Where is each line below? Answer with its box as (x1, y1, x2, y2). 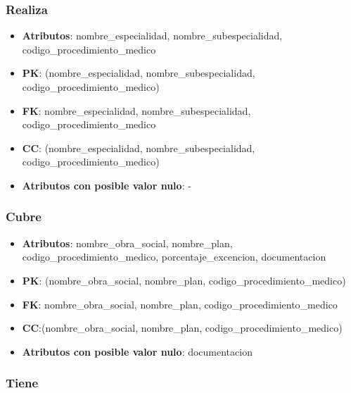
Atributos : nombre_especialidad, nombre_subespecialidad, (22, 28, 283, 43)
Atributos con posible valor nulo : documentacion (22, 344, 253, 358)
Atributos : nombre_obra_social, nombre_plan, (22, 235, 233, 250)
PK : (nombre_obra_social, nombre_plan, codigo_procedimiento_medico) (22, 273, 346, 287)
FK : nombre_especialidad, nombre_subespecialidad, (22, 103, 251, 118)
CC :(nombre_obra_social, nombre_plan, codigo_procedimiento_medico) (22, 320, 343, 335)
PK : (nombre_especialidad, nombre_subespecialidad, (22, 65, 255, 80)
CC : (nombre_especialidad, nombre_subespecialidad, (22, 140, 255, 155)
